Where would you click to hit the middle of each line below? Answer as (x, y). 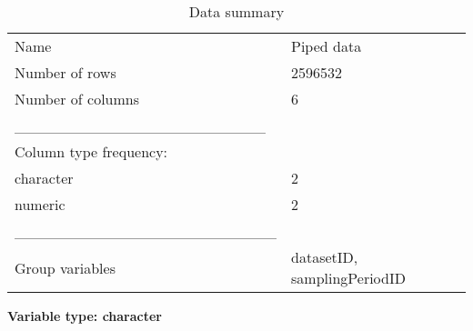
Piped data (327, 46)
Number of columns (77, 99)
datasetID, (325, 257)
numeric (40, 204)
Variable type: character (85, 316)
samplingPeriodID (348, 278)
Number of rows (65, 72)
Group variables (65, 267)
